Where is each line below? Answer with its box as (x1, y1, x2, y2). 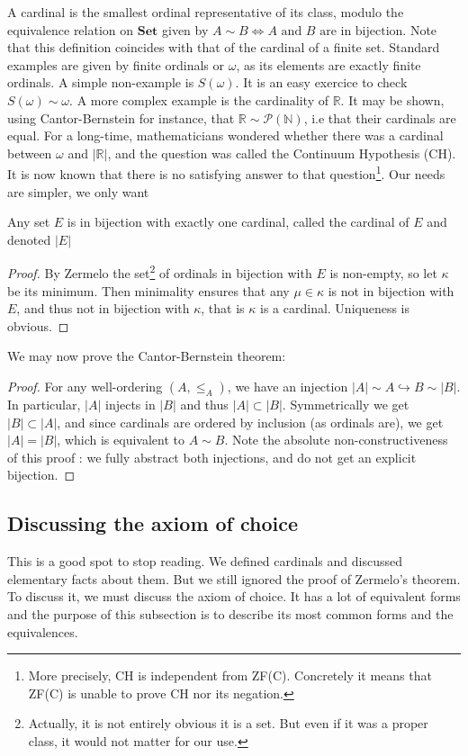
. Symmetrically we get (282, 395, 409, 413)
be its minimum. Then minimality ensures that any (7, 281, 290, 300)
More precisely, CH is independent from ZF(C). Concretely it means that (28, 666, 432, 685)
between (7, 143, 52, 162)
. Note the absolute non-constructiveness (224, 430, 448, 449)
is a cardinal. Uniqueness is (260, 299, 410, 318)
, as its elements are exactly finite (236, 55, 421, 74)
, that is (201, 299, 245, 318)
